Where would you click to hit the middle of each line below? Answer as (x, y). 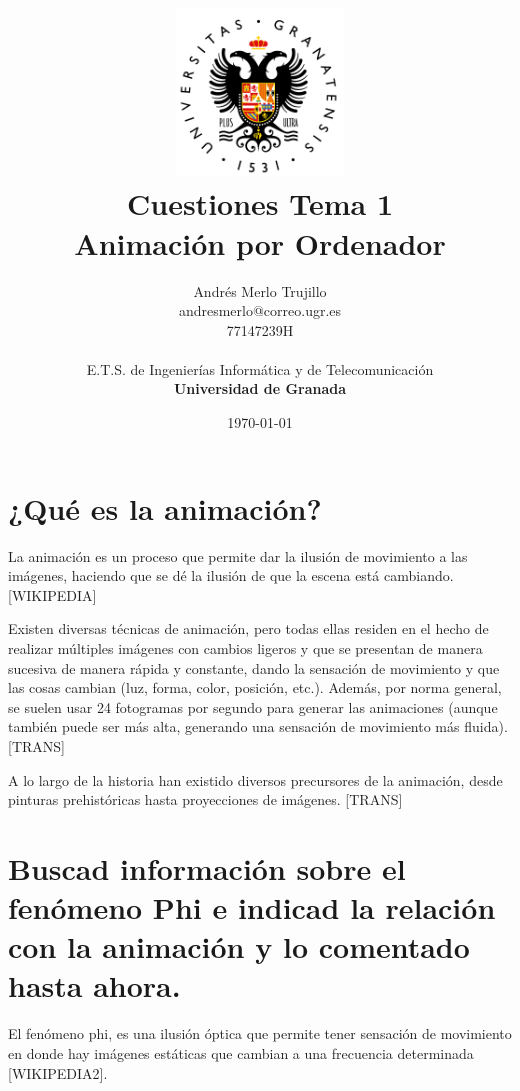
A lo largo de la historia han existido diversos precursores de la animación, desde (255, 779)
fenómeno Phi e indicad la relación (252, 907)
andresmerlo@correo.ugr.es (260, 310)
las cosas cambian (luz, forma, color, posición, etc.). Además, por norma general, (255, 687)
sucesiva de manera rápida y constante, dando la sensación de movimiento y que (254, 667)
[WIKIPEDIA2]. (58, 1072)
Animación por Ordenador (260, 242)
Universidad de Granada (260, 388)
